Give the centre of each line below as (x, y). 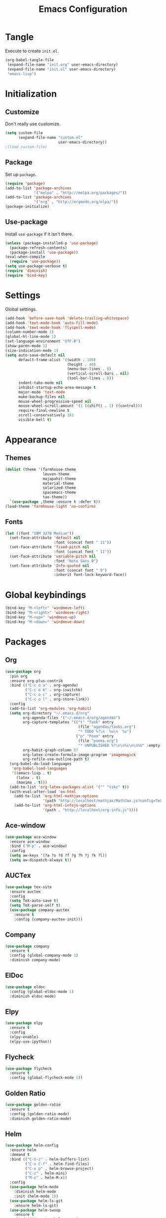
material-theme (58, 483)
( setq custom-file (24, 133)
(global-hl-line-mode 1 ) (31, 337)
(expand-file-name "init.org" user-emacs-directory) (63, 65)
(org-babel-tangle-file (30, 60)
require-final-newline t (44, 411)
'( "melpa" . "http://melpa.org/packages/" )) (80, 193)
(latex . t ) (28, 778)
